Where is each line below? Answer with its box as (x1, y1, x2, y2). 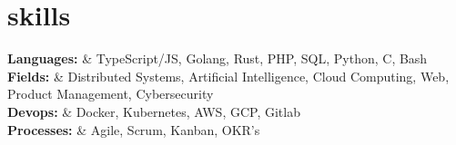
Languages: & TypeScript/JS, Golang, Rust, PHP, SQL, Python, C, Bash (7, 49, 428, 68)
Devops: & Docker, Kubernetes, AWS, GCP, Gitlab (7, 101, 300, 121)
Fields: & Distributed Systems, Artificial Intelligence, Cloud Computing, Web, (7, 66, 450, 85)
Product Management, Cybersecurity (7, 84, 214, 103)
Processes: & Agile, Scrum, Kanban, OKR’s (7, 120, 260, 139)
